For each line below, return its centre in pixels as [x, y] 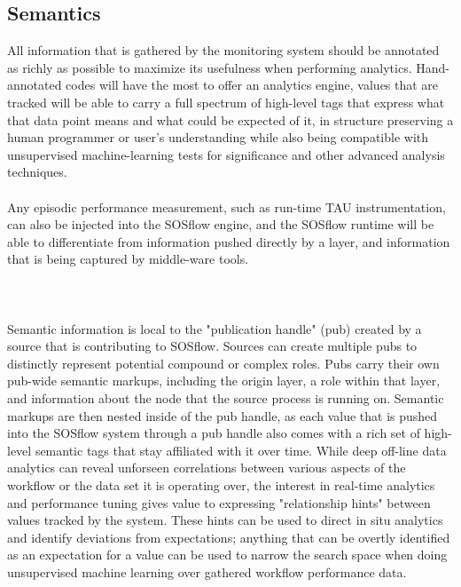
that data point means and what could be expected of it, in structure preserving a [230, 119]
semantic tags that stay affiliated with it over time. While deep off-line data [241, 450]
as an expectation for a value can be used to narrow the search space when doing [227, 555]
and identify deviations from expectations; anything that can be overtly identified [229, 537]
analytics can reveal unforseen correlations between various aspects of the [207, 468]
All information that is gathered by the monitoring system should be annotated [223, 50]
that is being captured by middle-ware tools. [128, 259]
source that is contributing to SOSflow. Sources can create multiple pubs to [212, 346]
